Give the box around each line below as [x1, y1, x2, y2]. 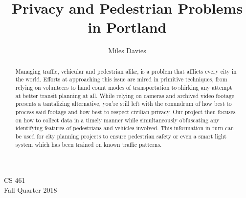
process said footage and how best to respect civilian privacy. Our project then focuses [15, 107, 236, 116]
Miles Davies [108, 45, 146, 56]
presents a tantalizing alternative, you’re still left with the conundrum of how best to [15, 99, 232, 108]
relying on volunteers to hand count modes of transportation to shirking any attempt [15, 83, 232, 92]
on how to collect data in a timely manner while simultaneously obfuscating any [15, 116, 220, 124]
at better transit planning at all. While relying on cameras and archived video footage [15, 91, 235, 99]
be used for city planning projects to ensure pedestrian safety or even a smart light [15, 132, 226, 140]
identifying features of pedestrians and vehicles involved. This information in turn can [15, 124, 234, 132]
